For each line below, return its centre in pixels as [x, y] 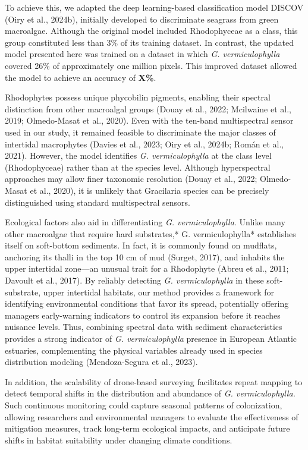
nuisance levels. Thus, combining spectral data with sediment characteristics [144, 327]
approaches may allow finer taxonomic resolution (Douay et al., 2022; [131, 179]
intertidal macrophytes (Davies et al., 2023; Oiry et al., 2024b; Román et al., [144, 144]
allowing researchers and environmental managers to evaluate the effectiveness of [152, 416]
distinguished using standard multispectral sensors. [98, 202]
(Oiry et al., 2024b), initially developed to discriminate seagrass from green [142, 19]
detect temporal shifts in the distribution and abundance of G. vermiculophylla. [150, 393]
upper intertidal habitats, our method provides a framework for [158, 292]
